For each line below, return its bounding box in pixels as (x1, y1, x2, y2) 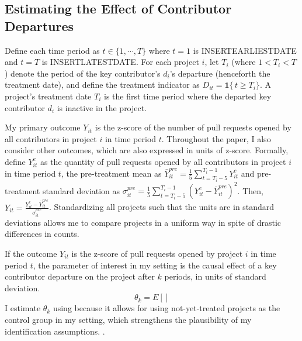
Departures (5, 16, 74, 35)
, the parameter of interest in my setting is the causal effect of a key (33, 259, 277, 271)
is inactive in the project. (57, 101, 147, 113)
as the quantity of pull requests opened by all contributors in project (40, 155, 286, 167)
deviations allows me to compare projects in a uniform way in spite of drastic (5, 216, 282, 228)
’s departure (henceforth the (169, 67, 270, 79)
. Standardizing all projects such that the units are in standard (49, 201, 275, 213)
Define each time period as (5, 44, 100, 56)
